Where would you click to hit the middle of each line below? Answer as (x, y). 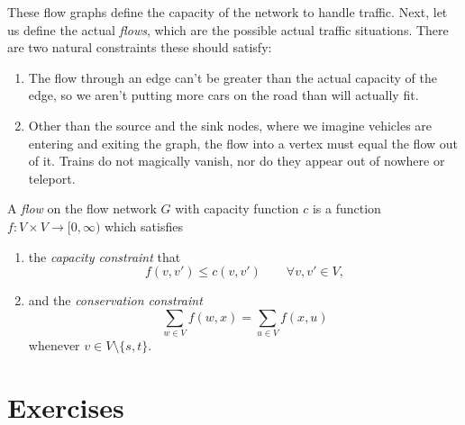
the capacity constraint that (105, 256)
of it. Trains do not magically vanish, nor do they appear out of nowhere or (237, 161)
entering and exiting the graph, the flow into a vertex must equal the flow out (243, 143)
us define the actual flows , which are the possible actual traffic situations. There (228, 29)
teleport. (52, 178)
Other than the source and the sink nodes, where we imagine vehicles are (230, 125)
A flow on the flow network (82, 208)
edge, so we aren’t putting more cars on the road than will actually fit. (223, 95)
